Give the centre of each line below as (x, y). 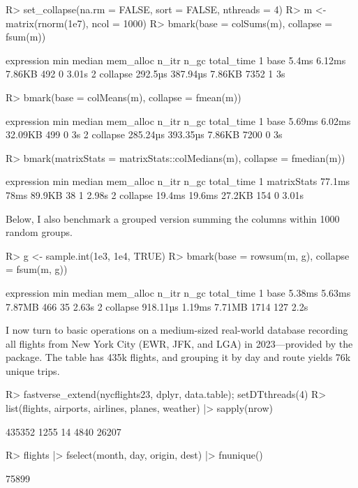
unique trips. (33, 370)
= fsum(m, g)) (37, 269)
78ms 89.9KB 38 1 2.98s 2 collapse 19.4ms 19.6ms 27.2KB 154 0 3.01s (155, 194)
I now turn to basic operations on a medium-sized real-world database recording (177, 330)
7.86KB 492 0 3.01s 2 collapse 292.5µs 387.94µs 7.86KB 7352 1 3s (146, 74)
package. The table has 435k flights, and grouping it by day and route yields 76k (178, 357)
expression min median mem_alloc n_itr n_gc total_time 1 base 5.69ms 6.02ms (178, 120)
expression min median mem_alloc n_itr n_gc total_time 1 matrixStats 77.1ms (178, 181)
